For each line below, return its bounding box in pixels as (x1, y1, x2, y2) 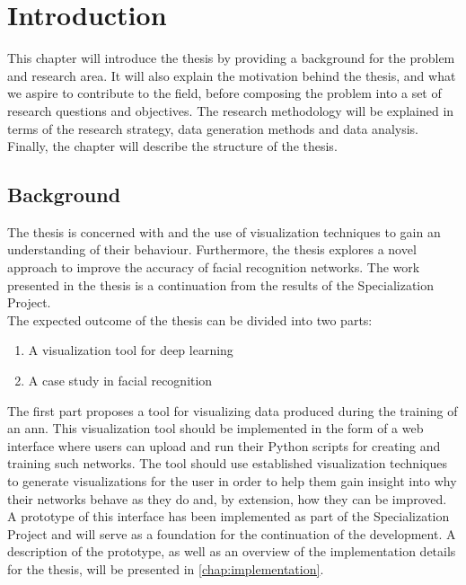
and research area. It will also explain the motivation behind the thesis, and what (7, 66, 456, 84)
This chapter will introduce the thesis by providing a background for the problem (7, 49, 455, 67)
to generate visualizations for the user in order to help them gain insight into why (7, 472, 457, 491)
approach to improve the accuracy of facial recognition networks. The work (7, 258, 420, 277)
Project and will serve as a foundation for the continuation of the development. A (7, 524, 456, 543)
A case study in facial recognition (28, 371, 213, 390)
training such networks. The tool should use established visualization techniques (7, 454, 447, 473)
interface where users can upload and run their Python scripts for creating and (7, 436, 441, 455)
